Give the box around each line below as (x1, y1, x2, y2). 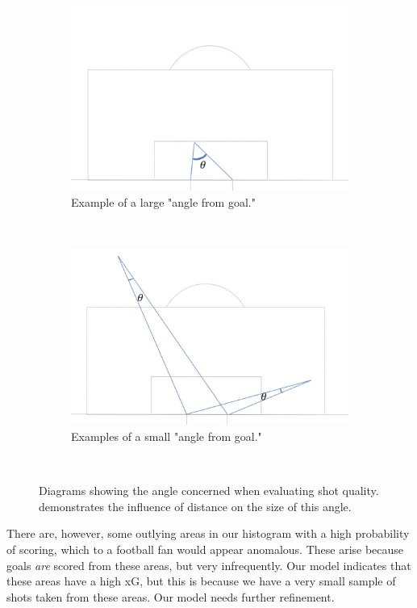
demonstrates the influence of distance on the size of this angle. (39, 497, 352, 514)
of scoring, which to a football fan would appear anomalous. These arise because (6, 541, 404, 558)
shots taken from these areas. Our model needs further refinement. (6, 588, 335, 605)
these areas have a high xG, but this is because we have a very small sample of (6, 572, 396, 589)
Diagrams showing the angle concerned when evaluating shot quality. (39, 482, 379, 499)
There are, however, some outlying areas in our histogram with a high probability (6, 525, 410, 542)
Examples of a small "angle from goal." (71, 428, 262, 445)
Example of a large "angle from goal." (71, 194, 256, 211)
